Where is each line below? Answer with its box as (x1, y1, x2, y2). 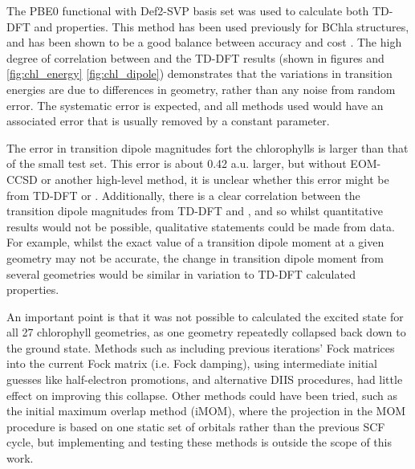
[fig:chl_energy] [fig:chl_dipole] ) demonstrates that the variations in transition (6, 65, 393, 82)
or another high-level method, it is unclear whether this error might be (41, 170, 389, 187)
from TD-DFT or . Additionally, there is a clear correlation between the (6, 186, 360, 203)
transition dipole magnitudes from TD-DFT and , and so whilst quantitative (6, 202, 383, 219)
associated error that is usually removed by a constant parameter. (6, 112, 330, 129)
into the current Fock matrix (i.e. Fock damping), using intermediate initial (6, 355, 377, 372)
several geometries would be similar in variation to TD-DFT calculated (6, 265, 356, 282)
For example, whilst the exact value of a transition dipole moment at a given (6, 234, 384, 251)
